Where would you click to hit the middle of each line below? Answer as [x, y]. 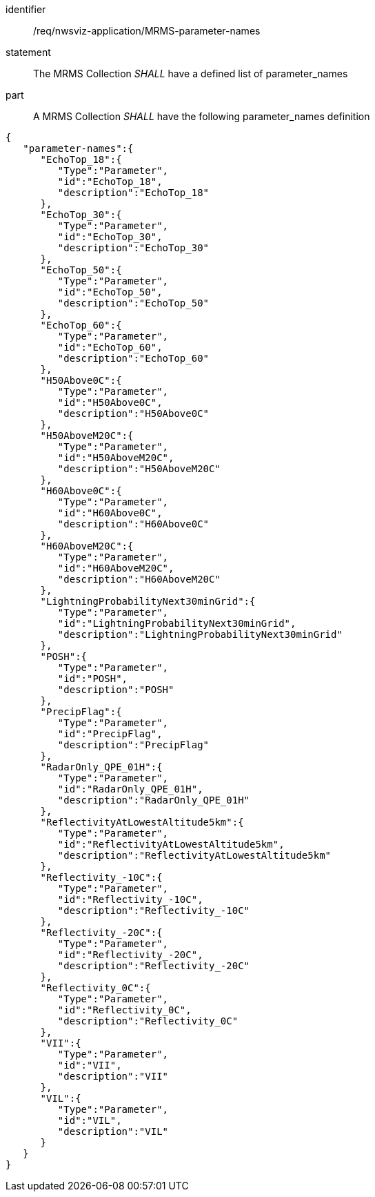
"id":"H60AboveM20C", [116, 568]
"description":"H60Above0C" [133, 524]
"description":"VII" [113, 1076]
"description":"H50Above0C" [133, 413]
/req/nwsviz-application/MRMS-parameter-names [147, 31]
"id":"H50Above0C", [110, 402]
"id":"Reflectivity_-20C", [130, 955]
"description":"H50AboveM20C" [139, 469]
